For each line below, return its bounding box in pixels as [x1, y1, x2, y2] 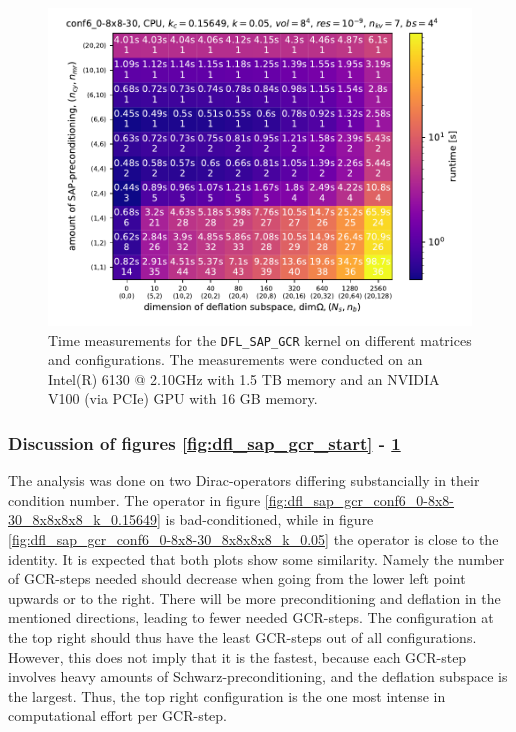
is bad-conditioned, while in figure [165, 509, 374, 530]
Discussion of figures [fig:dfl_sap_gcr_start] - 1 [8, 430, 401, 455]
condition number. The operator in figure [8, 489, 261, 510]
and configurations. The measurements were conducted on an [48, 349, 423, 370]
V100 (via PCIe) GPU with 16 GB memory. [48, 388, 318, 409]
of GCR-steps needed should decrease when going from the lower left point [8, 568, 466, 589]
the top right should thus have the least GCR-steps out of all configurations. [8, 627, 477, 647]
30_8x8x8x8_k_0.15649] [8, 509, 161, 530]
